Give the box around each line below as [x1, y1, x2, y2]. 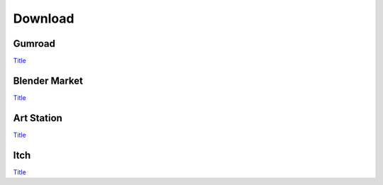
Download [13, 11, 74, 26]
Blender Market [13, 74, 83, 86]
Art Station [13, 112, 63, 124]
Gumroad [13, 38, 56, 50]
